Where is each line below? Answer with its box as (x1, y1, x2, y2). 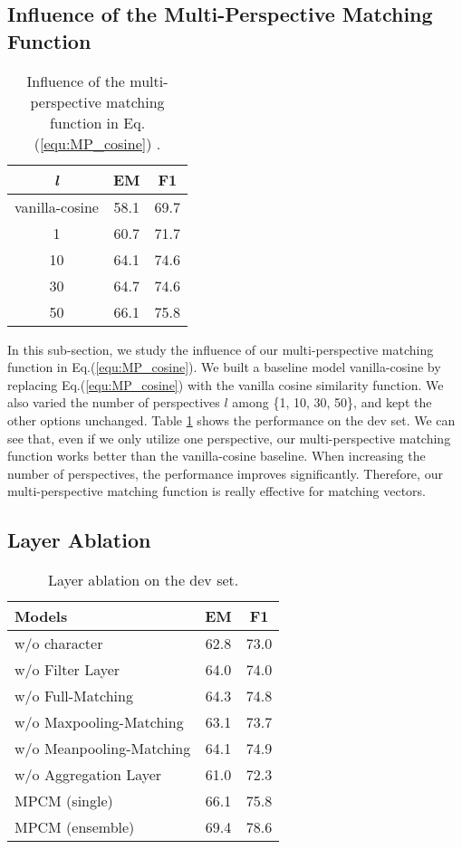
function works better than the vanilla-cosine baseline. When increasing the (7, 446, 426, 465)
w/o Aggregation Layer (14, 764, 162, 786)
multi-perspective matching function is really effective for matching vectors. (7, 482, 426, 501)
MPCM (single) (14, 790, 113, 812)
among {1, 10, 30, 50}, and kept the (232, 393, 432, 412)
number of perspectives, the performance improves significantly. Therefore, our (7, 463, 443, 482)
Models (14, 606, 68, 627)
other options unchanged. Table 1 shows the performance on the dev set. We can (7, 410, 456, 429)
